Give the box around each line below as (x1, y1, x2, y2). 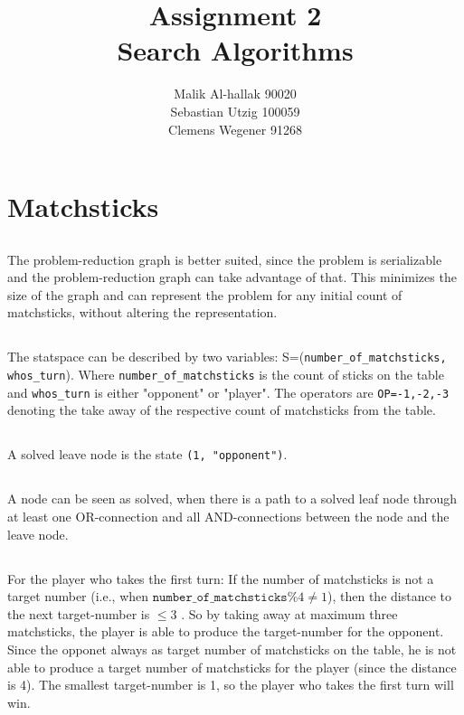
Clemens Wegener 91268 (168, 119, 302, 138)
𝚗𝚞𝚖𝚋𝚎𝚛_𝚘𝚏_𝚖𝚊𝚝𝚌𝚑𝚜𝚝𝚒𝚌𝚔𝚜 (152, 591, 288, 605)
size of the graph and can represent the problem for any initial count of (7, 285, 402, 304)
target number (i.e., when (7, 587, 149, 606)
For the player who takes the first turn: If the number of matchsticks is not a (7, 569, 434, 588)
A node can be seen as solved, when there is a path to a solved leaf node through (7, 489, 458, 508)
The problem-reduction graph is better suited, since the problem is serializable (7, 249, 442, 268)
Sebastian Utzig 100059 (170, 101, 300, 120)
